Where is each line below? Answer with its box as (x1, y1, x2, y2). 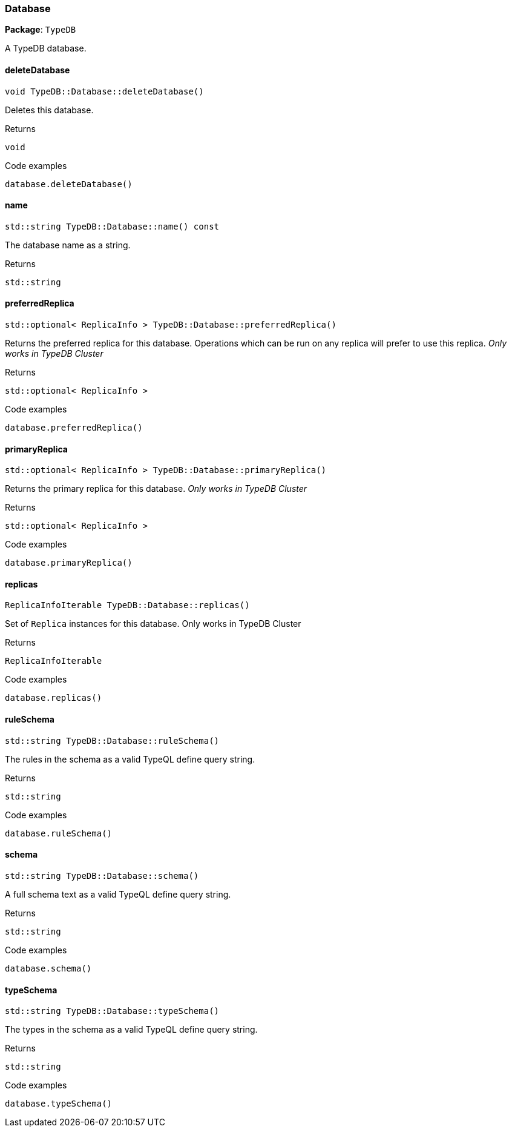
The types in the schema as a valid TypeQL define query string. (5, 1024, 258, 1035)
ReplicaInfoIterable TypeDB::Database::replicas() (5, 600, 250, 611)
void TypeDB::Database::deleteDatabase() (5, 86, 204, 96)
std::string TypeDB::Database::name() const (5, 221, 220, 231)
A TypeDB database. (5, 43, 87, 54)
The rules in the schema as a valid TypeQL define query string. (5, 753, 255, 764)
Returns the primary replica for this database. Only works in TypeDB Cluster (5, 483, 307, 494)
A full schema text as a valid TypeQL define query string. (5, 889, 231, 899)
